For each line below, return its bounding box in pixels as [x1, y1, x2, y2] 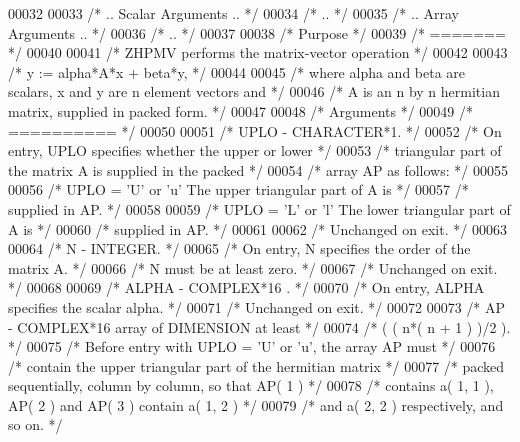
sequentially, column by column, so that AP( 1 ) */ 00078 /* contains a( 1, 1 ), [8, 375, 494, 396]
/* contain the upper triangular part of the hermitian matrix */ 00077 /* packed [8, 355, 505, 376]
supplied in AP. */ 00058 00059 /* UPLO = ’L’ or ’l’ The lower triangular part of [8, 198, 511, 219]
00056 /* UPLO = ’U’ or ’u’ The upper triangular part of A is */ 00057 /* [8, 179, 469, 200]
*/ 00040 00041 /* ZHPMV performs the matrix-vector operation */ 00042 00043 [8, 42, 508, 63]
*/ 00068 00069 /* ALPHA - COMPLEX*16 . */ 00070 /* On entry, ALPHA [8, 277, 485, 298]
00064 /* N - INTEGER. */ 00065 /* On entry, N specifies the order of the [8, 238, 471, 259]
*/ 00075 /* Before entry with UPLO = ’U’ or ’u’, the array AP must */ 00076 [8, 336, 496, 357]
